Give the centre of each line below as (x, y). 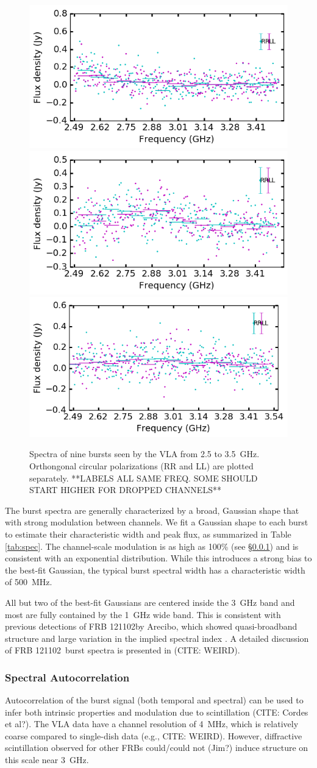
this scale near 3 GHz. (47, 760)
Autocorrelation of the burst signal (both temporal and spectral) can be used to (154, 700)
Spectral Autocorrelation (67, 677)
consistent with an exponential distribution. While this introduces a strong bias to (158, 558)
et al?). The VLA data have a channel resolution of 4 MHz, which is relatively (152, 724)
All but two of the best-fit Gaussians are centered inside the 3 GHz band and (150, 602)
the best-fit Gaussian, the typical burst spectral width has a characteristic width (155, 570)
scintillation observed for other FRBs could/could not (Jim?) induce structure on (157, 748)
